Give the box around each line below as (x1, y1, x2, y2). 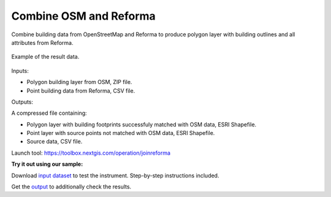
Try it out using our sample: (11, 160, 83, 168)
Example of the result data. (11, 53, 80, 61)
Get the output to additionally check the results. (11, 183, 132, 190)
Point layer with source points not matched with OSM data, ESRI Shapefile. (26, 129, 215, 137)
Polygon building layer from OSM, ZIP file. (26, 79, 132, 86)
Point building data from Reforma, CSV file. (26, 87, 135, 95)
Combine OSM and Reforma (11, 9, 156, 23)
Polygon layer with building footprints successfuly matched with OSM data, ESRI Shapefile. (26, 120, 257, 128)
